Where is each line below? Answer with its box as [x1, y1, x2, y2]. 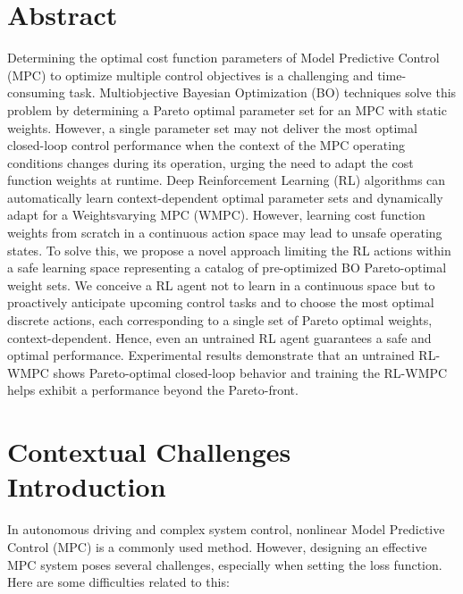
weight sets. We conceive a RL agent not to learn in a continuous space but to [7, 275, 435, 294]
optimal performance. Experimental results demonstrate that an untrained [7, 346, 415, 364]
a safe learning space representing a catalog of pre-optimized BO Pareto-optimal [7, 258, 447, 277]
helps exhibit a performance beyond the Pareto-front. [7, 381, 299, 399]
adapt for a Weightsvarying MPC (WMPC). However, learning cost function [7, 205, 425, 224]
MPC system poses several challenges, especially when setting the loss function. [7, 555, 442, 573]
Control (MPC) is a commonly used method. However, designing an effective [7, 537, 427, 556]
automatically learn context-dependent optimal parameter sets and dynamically [7, 188, 443, 206]
